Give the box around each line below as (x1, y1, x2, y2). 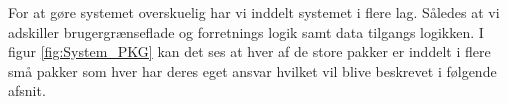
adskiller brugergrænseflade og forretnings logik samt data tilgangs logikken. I (8, 21, 484, 42)
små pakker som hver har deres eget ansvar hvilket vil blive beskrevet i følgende (8, 60, 497, 81)
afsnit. (8, 80, 46, 101)
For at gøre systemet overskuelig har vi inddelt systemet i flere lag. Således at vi (8, 2, 500, 22)
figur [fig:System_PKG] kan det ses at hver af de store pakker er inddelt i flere (8, 41, 491, 62)
